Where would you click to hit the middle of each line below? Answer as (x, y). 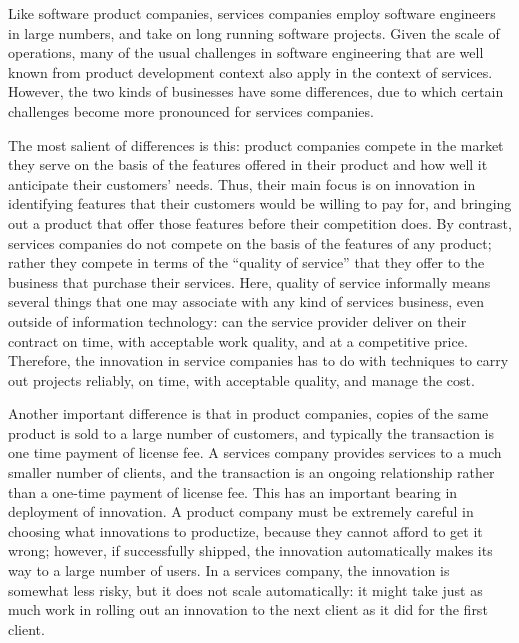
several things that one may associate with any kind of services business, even (246, 301)
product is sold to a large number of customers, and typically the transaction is (251, 432)
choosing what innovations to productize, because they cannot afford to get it (245, 530)
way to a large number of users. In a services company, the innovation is (229, 570)
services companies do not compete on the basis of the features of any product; (250, 242)
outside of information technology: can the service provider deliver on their (237, 320)
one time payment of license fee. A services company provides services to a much (255, 452)
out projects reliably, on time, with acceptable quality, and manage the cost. (241, 379)
